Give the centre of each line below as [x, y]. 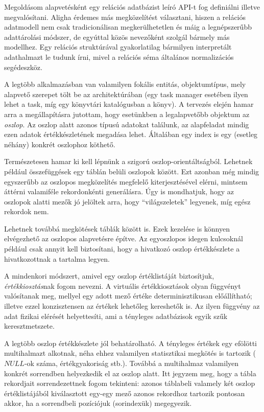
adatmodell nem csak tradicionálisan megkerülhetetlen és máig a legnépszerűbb [128, 27]
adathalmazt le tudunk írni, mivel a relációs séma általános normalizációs [119, 56]
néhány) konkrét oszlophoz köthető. [60, 144]
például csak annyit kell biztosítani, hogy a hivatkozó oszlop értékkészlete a [122, 249]
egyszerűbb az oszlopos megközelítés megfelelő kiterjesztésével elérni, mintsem [126, 181]
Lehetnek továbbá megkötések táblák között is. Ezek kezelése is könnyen [117, 228]
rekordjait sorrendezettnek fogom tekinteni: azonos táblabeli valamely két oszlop [130, 383]
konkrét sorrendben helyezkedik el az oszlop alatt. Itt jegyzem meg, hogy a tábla [130, 373]
